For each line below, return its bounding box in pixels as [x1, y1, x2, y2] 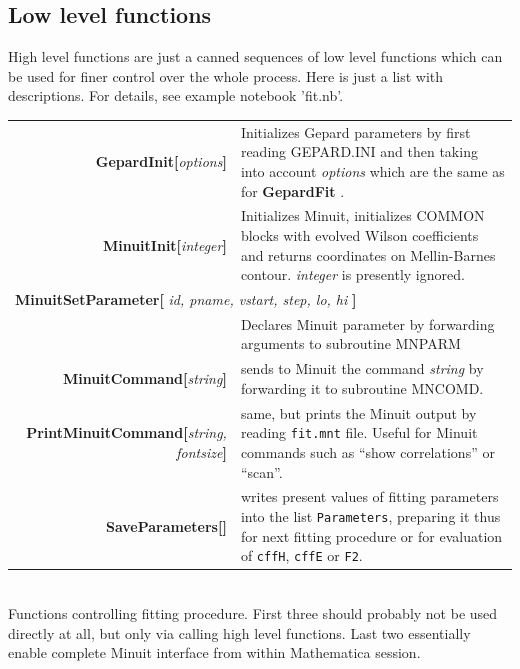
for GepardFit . [240, 180, 345, 201]
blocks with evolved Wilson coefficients [240, 224, 479, 245]
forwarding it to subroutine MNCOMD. [240, 377, 484, 398]
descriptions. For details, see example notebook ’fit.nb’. [8, 85, 344, 106]
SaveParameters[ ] [105, 515, 227, 536]
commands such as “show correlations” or [240, 441, 495, 462]
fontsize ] [176, 441, 227, 462]
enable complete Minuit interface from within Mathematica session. [8, 642, 421, 663]
